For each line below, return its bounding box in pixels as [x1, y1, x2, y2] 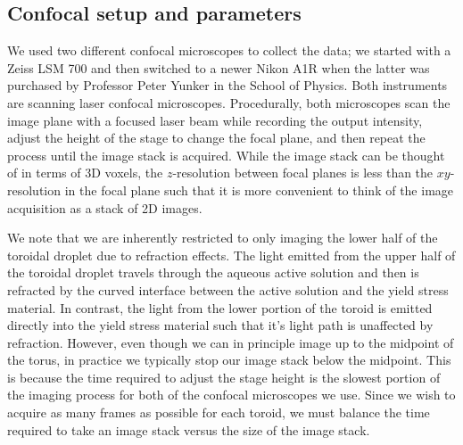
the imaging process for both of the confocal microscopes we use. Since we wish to [7, 385, 456, 404]
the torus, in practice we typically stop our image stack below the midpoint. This [7, 350, 451, 369]
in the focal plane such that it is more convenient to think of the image [64, 180, 454, 199]
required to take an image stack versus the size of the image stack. [7, 420, 370, 439]
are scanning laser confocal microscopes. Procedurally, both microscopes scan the [7, 93, 451, 111]
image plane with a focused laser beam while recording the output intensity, [7, 111, 423, 129]
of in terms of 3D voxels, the [7, 163, 163, 182]
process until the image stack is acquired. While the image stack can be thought [7, 145, 445, 164]
